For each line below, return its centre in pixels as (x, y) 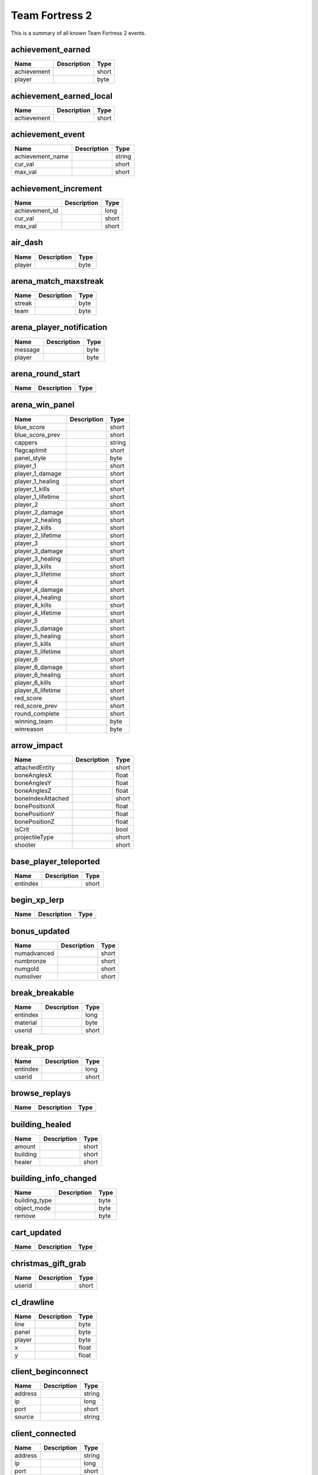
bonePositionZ (35, 822)
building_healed (41, 1124)
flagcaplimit (31, 450)
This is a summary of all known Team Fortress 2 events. (79, 33)
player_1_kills (32, 489)
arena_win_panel (43, 405)
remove (25, 1216)
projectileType (34, 837)
